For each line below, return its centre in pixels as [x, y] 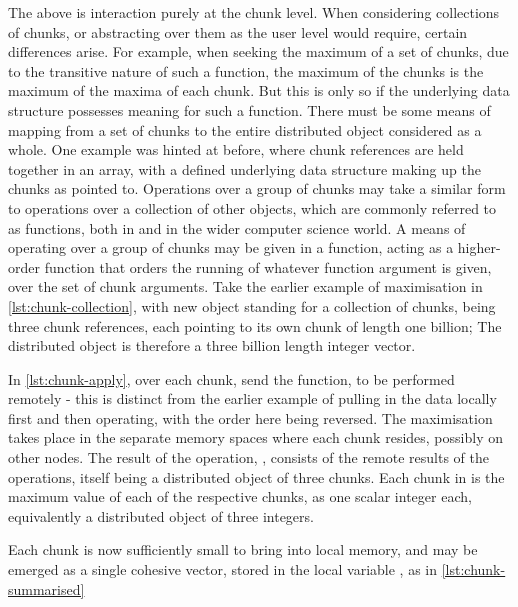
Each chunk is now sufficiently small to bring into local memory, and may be [243, 549]
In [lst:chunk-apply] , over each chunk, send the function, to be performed [231, 378]
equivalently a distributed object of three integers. [161, 515]
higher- [479, 247]
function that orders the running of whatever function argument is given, [268, 266]
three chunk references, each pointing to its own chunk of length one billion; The [255, 325]
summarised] [46, 588]
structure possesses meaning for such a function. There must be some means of [249, 109]
